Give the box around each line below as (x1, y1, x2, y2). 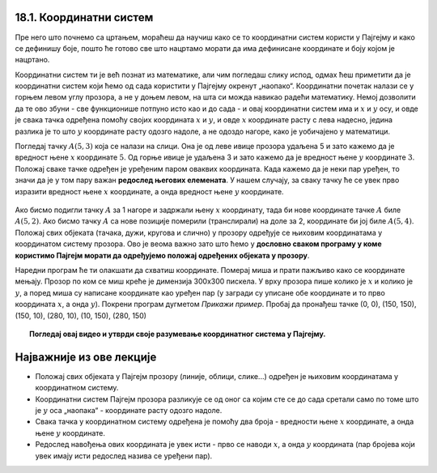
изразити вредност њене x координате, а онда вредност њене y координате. (15, 186, 284, 196)
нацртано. (15, 55, 50, 65)
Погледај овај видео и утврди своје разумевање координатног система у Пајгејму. (29, 329, 326, 339)
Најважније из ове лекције (15, 350, 157, 364)
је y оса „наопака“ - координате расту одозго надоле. (35, 405, 223, 415)
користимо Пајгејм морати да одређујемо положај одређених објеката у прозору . (15, 250, 310, 260)
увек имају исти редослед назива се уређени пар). (35, 450, 213, 461)
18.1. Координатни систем (15, 11, 154, 24)
